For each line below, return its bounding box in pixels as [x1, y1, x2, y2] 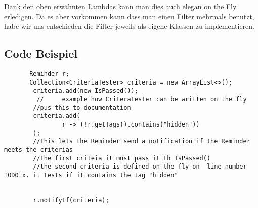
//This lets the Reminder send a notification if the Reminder [33, 138, 250, 145]
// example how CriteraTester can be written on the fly [36, 95, 247, 103]
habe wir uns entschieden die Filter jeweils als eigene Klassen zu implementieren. [4, 21, 254, 31]
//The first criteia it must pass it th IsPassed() [33, 154, 211, 162]
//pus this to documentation [33, 104, 131, 111]
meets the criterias [4, 146, 73, 153]
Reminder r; [29, 70, 69, 77]
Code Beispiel [4, 46, 78, 61]
